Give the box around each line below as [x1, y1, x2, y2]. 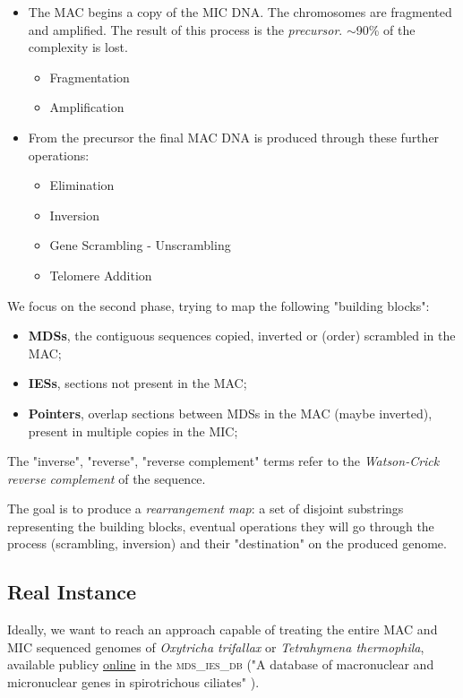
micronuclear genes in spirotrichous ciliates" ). [7, 673, 260, 692]
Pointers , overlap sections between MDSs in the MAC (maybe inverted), [28, 403, 433, 422]
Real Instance [7, 578, 137, 606]
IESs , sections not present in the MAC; [28, 374, 247, 392]
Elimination [49, 176, 115, 194]
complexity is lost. [28, 38, 128, 56]
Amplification [49, 98, 124, 116]
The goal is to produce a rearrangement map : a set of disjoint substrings [7, 499, 404, 518]
